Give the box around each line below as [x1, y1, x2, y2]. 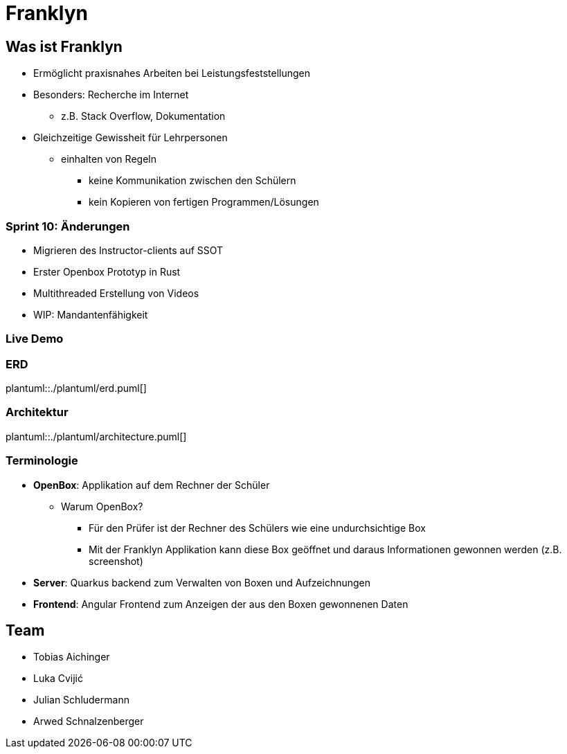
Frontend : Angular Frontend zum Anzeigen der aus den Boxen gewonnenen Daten [33, 598, 408, 610]
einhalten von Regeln [61, 153, 156, 165]
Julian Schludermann [33, 694, 129, 706]
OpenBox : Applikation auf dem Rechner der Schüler [33, 478, 270, 491]
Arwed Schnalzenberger [33, 715, 144, 728]
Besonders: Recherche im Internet [33, 89, 189, 101]
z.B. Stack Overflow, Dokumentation [61, 110, 226, 123]
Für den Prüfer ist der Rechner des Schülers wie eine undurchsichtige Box [89, 521, 426, 534]
